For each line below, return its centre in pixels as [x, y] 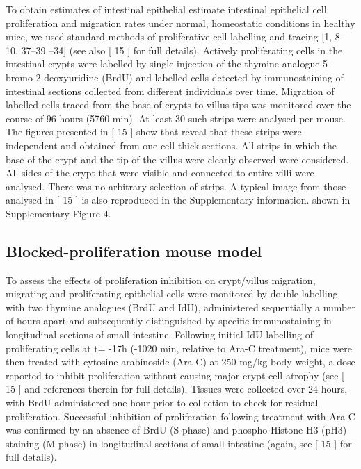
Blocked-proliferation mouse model [134, 250]
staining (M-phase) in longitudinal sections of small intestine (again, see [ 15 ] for [179, 443]
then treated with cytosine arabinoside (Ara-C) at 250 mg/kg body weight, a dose [180, 362]
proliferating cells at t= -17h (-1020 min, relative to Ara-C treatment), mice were [179, 348]
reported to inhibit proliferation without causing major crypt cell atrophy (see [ [175, 375]
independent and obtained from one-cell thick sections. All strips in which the [171, 145]
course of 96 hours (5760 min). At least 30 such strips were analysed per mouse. [176, 118]
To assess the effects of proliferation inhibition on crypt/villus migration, [161, 280]
